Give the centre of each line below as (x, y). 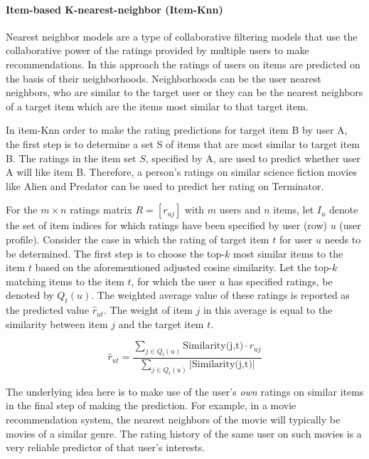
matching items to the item (65, 281)
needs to (343, 239)
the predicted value (48, 310)
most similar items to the (288, 253)
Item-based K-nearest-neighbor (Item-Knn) (114, 9)
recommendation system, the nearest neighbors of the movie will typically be (173, 419)
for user (296, 239)
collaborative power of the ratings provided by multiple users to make (157, 50)
